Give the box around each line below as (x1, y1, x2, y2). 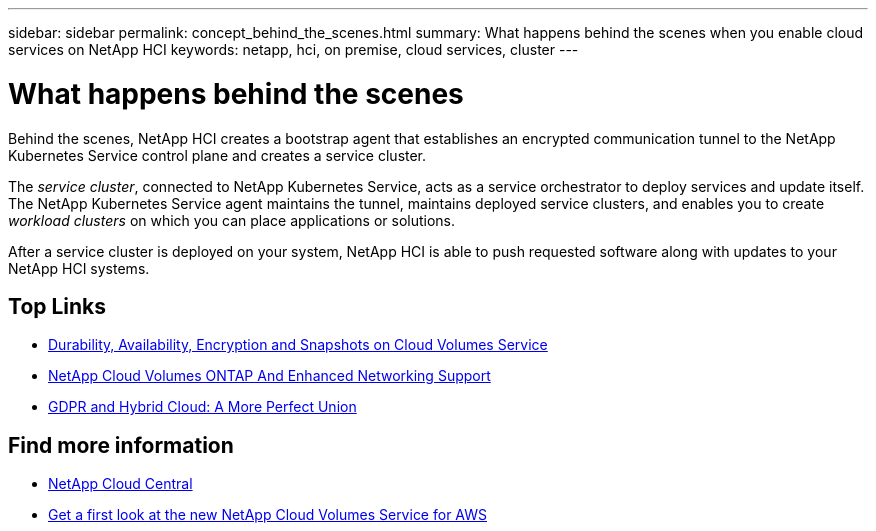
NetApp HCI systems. (8, 259, 150, 277)
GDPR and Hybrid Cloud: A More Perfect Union (48, 398, 357, 416)
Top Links (8, 293, 107, 319)
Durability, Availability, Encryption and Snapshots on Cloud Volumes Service (48, 336, 548, 354)
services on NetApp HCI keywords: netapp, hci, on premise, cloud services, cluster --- (8, 41, 579, 58)
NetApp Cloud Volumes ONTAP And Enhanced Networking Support (48, 367, 491, 385)
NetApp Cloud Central (48, 475, 193, 493)
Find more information (8, 432, 234, 458)
